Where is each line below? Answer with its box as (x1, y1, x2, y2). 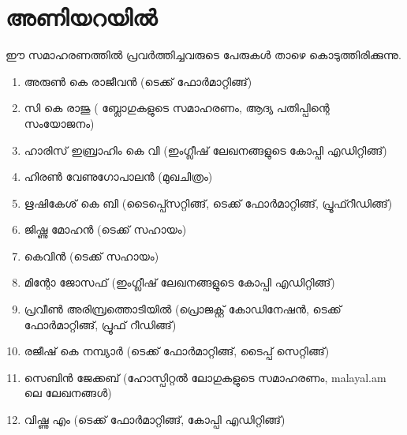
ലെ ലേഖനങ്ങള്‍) (24, 384, 112, 401)
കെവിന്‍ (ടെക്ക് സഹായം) (24, 247, 159, 264)
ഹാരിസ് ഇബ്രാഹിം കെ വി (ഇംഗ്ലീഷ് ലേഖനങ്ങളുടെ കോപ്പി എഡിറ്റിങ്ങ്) (24, 141, 387, 158)
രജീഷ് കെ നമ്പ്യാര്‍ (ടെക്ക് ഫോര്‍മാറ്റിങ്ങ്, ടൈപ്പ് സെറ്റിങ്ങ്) (24, 343, 330, 359)
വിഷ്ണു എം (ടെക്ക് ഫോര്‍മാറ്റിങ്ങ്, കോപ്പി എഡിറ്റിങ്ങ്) (24, 411, 286, 428)
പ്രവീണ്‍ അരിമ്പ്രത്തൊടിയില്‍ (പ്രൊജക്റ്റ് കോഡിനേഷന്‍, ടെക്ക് (24, 301, 342, 317)
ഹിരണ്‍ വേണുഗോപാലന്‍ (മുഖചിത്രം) (24, 168, 213, 185)
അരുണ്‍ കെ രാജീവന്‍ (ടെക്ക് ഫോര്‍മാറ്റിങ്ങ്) (24, 73, 252, 89)
